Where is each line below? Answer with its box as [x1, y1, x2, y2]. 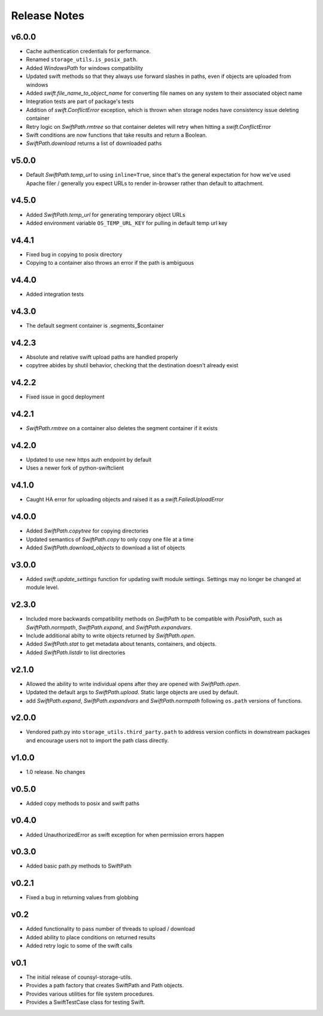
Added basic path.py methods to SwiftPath [26, 863, 132, 870]
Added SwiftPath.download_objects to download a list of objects [26, 544, 185, 551]
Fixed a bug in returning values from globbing [26, 894, 139, 901]
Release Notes [11, 9, 85, 22]
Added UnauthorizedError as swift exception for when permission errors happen [26, 831, 224, 838]
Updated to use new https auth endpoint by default [26, 456, 152, 464]
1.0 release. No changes [26, 768, 86, 775]
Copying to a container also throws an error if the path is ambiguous [26, 259, 194, 267]
